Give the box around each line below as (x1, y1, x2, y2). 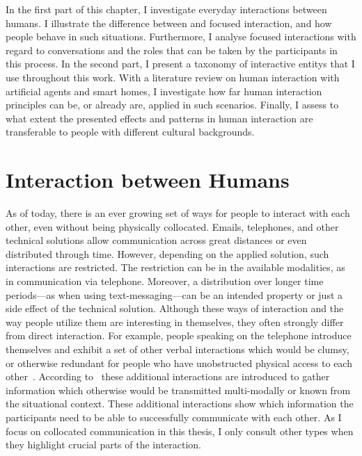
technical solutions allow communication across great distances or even (6, 233, 307, 247)
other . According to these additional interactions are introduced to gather (6, 369, 330, 384)
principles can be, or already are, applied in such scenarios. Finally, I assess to (6, 97, 339, 112)
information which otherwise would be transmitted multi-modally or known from (6, 382, 351, 397)
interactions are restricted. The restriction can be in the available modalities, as (6, 260, 345, 275)
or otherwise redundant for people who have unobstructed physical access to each (6, 355, 352, 370)
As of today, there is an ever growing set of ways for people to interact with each (6, 206, 350, 220)
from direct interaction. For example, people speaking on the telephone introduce (6, 328, 352, 343)
